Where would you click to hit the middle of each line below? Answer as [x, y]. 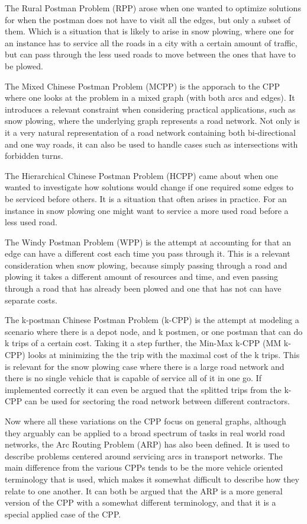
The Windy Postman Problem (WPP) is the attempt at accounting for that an [148, 242]
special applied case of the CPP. [63, 514]
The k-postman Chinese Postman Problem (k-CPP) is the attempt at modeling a [152, 320]
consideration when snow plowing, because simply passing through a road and [146, 265]
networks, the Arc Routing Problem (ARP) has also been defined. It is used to [147, 444]
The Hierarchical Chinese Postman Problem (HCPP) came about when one [141, 175]
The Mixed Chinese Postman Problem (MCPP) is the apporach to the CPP [143, 86]
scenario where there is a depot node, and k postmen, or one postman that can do [154, 331]
